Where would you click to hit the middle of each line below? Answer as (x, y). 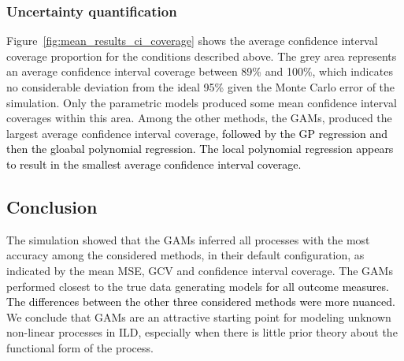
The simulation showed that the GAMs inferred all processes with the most (188, 239)
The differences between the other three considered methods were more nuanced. (201, 301)
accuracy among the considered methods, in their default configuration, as (185, 255)
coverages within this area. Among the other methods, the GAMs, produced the (199, 118)
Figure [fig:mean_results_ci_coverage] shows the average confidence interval (192, 41)
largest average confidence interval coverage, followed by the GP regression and (197, 133)
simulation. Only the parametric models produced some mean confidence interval (202, 102)
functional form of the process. (80, 347)
